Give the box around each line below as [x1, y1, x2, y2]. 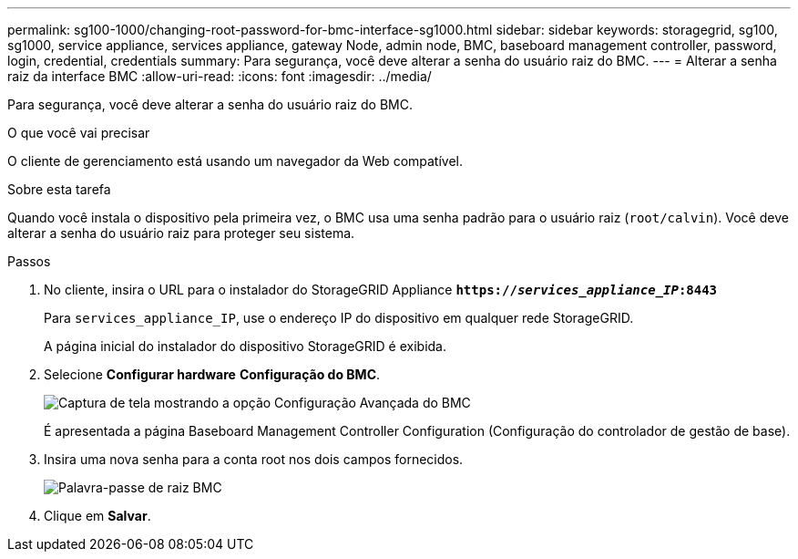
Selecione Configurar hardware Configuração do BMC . [44, 367, 381, 382]
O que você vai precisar [7, 125, 150, 140]
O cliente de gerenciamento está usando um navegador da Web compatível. [7, 153, 464, 169]
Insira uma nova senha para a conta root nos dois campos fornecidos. [44, 451, 464, 467]
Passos [7, 254, 51, 269]
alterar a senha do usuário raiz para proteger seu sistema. [7, 225, 355, 241]
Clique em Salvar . [44, 508, 151, 523]
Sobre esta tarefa [7, 181, 111, 197]
